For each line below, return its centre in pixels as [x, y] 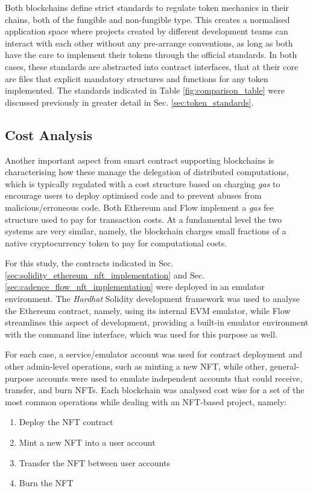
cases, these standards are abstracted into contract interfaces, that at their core [152, 66]
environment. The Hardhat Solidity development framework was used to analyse [153, 299]
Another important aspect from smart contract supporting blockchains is [140, 160]
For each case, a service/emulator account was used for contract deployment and [153, 354]
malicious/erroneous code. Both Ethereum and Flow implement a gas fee [139, 207]
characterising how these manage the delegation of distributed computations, [147, 172]
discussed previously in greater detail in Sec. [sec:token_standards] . [129, 102]
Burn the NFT [46, 483]
